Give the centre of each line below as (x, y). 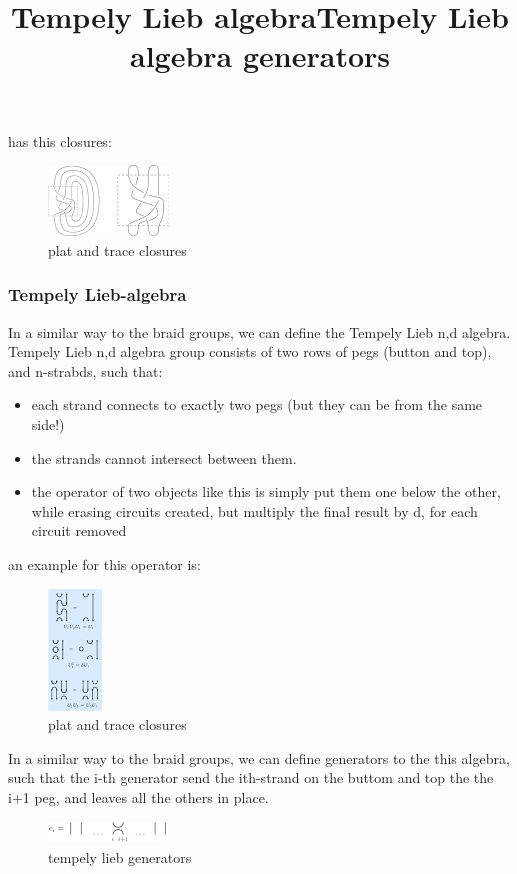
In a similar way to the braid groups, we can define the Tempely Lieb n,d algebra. (259, 331)
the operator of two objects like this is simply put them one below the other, (266, 491)
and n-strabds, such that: (85, 370)
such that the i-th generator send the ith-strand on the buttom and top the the (251, 777)
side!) (48, 423)
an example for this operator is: (104, 563)
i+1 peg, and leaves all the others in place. (138, 796)
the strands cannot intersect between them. (164, 457)
